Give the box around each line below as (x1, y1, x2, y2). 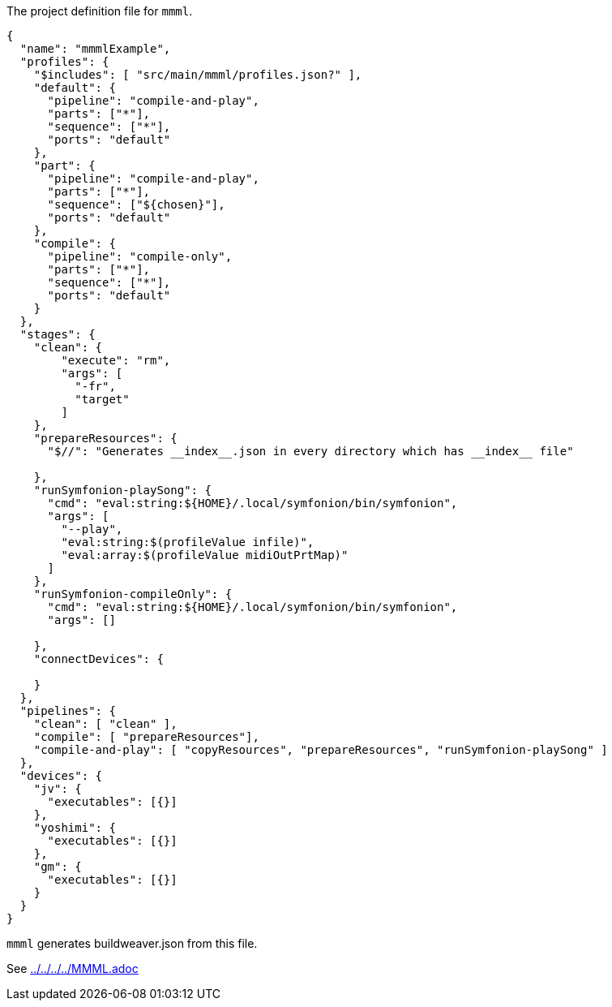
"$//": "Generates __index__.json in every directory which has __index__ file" (47, 445, 574, 458)
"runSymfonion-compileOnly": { (33, 587, 233, 600)
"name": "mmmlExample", (19, 42, 171, 55)
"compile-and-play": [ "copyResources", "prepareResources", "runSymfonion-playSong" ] (33, 743, 608, 756)
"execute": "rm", (61, 354, 171, 367)
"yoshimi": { (33, 821, 116, 834)
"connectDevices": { (33, 652, 164, 665)
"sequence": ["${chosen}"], (47, 198, 225, 211)
